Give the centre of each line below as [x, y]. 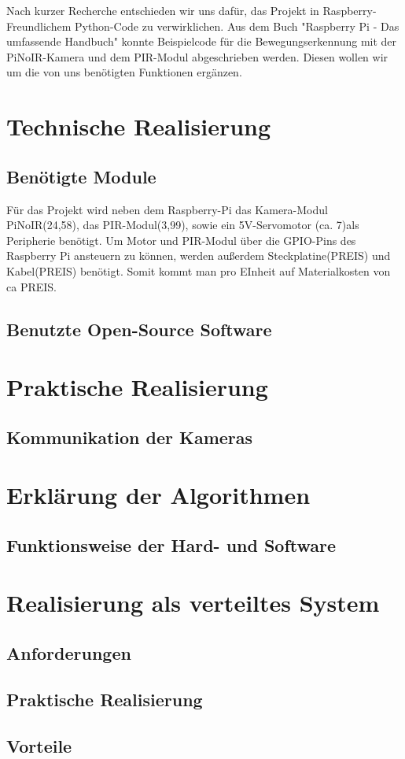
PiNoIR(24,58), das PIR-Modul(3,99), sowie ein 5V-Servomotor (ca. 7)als [183, 225]
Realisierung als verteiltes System [193, 603]
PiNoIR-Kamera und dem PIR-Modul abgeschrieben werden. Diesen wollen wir [197, 56]
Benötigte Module [81, 176]
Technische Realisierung [139, 126]
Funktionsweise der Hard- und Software [171, 544]
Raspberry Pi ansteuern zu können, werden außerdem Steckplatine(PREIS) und [199, 255]
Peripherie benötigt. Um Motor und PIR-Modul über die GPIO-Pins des [181, 240]
